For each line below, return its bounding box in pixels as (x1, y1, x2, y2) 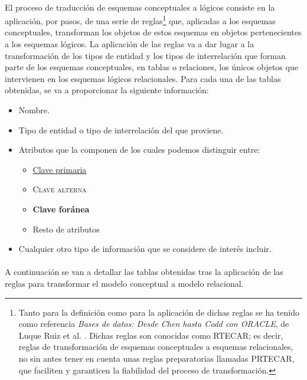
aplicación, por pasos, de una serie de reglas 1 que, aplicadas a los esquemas (5, 13, 276, 27)
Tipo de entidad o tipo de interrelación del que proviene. (18, 123, 224, 136)
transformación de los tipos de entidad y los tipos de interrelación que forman (5, 49, 286, 61)
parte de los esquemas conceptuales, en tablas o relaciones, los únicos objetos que (5, 61, 298, 73)
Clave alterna (32, 183, 87, 195)
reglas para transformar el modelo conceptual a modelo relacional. (5, 277, 244, 289)
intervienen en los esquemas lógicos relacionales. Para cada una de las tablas (5, 72, 281, 84)
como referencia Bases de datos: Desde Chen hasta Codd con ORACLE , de (18, 317, 289, 330)
